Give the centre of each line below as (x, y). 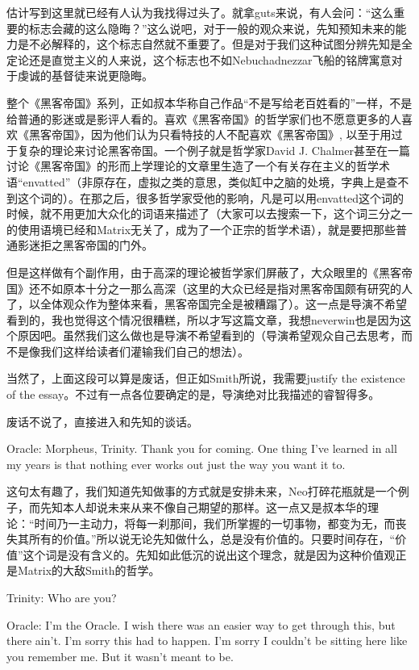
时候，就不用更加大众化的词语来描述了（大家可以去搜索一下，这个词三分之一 (209, 214)
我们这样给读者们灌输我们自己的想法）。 (144, 351)
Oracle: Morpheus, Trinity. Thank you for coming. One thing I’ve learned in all (202, 448)
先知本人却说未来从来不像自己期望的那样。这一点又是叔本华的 (203, 507)
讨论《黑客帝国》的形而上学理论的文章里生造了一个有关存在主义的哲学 (193, 166)
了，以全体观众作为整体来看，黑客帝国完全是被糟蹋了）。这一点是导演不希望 (207, 304)
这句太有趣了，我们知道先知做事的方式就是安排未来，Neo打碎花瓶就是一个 (202, 491)
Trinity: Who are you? (62, 597)
